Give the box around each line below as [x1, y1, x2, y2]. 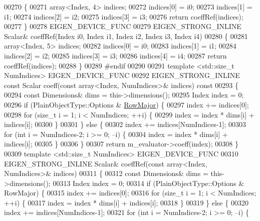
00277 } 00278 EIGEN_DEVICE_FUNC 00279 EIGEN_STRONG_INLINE [4, 21, 241, 31]
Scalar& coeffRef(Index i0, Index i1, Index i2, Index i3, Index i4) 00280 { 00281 [4, 30, 248, 41]
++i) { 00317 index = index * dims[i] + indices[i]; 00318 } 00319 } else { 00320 [4, 197, 248, 207]
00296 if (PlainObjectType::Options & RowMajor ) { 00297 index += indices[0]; [4, 99, 249, 109]
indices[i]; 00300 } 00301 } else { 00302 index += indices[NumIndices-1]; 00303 [4, 119, 246, 129]
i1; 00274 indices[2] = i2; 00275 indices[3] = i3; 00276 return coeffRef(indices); [4, 11, 243, 21]
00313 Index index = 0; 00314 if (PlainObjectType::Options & [53, 177, 244, 188]
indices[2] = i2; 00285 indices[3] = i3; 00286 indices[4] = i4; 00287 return [4, 50, 227, 60]
